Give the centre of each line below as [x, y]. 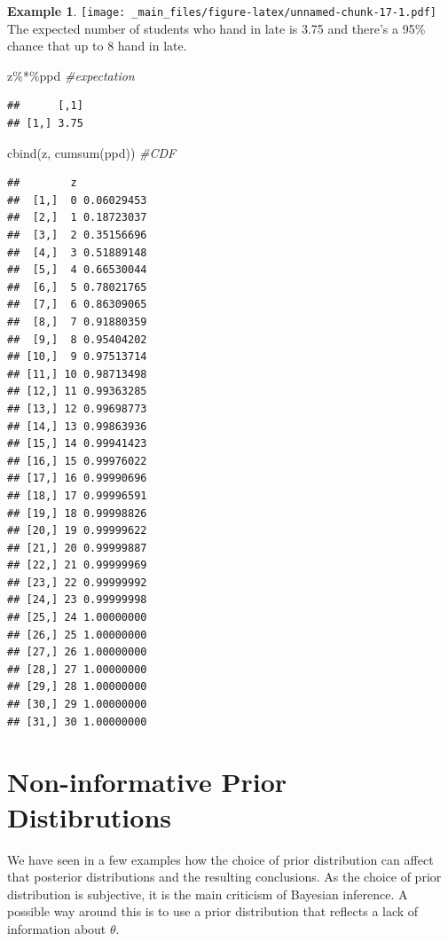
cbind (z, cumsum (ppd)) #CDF [92, 152]
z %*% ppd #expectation [71, 75]
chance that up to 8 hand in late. [97, 46]
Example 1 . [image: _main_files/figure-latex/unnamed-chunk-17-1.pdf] [222, 11]
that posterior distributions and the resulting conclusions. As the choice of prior [224, 877]
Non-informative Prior [147, 782]
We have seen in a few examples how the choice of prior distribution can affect [220, 859]
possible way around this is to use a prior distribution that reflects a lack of [213, 911]
